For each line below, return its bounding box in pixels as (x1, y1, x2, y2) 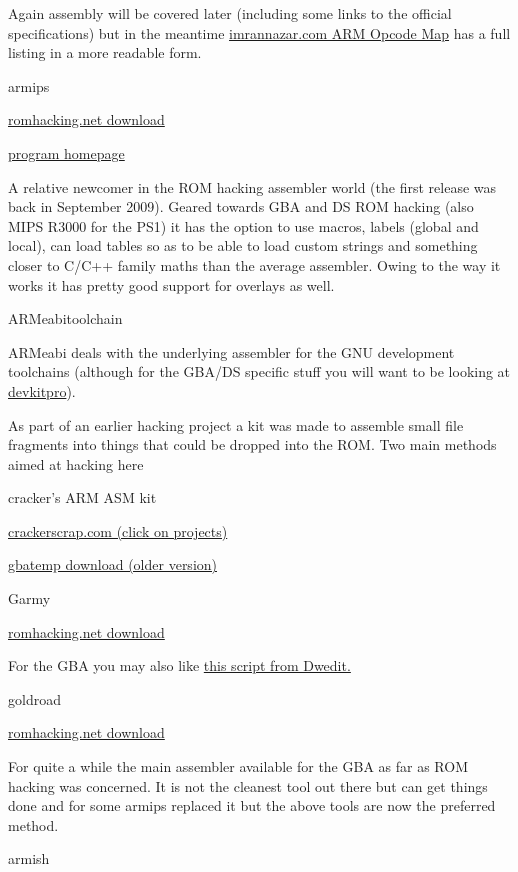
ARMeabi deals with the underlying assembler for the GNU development (8, 341, 455, 362)
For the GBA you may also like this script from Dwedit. (8, 655, 351, 676)
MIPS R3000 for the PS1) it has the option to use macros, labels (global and (8, 215, 479, 236)
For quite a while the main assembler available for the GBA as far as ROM (8, 756, 468, 777)
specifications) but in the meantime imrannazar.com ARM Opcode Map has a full (8, 22, 511, 43)
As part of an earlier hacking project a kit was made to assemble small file (8, 414, 464, 435)
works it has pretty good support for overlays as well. (8, 274, 335, 295)
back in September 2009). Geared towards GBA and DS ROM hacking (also (8, 196, 474, 217)
